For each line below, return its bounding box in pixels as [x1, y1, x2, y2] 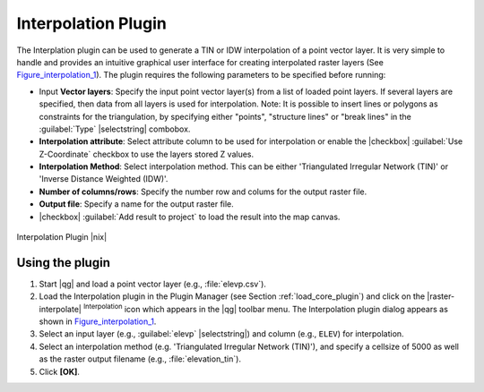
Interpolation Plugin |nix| [16, 232, 108, 243]
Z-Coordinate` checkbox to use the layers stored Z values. [39, 149, 255, 159]
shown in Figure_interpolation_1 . [39, 316, 157, 327]
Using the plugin [16, 255, 111, 270]
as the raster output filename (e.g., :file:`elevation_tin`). [39, 354, 242, 364]
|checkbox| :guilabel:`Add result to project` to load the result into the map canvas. [39, 211, 341, 222]
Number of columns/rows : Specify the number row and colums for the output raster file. [39, 186, 367, 197]
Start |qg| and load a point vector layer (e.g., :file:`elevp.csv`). [39, 278, 266, 289]
